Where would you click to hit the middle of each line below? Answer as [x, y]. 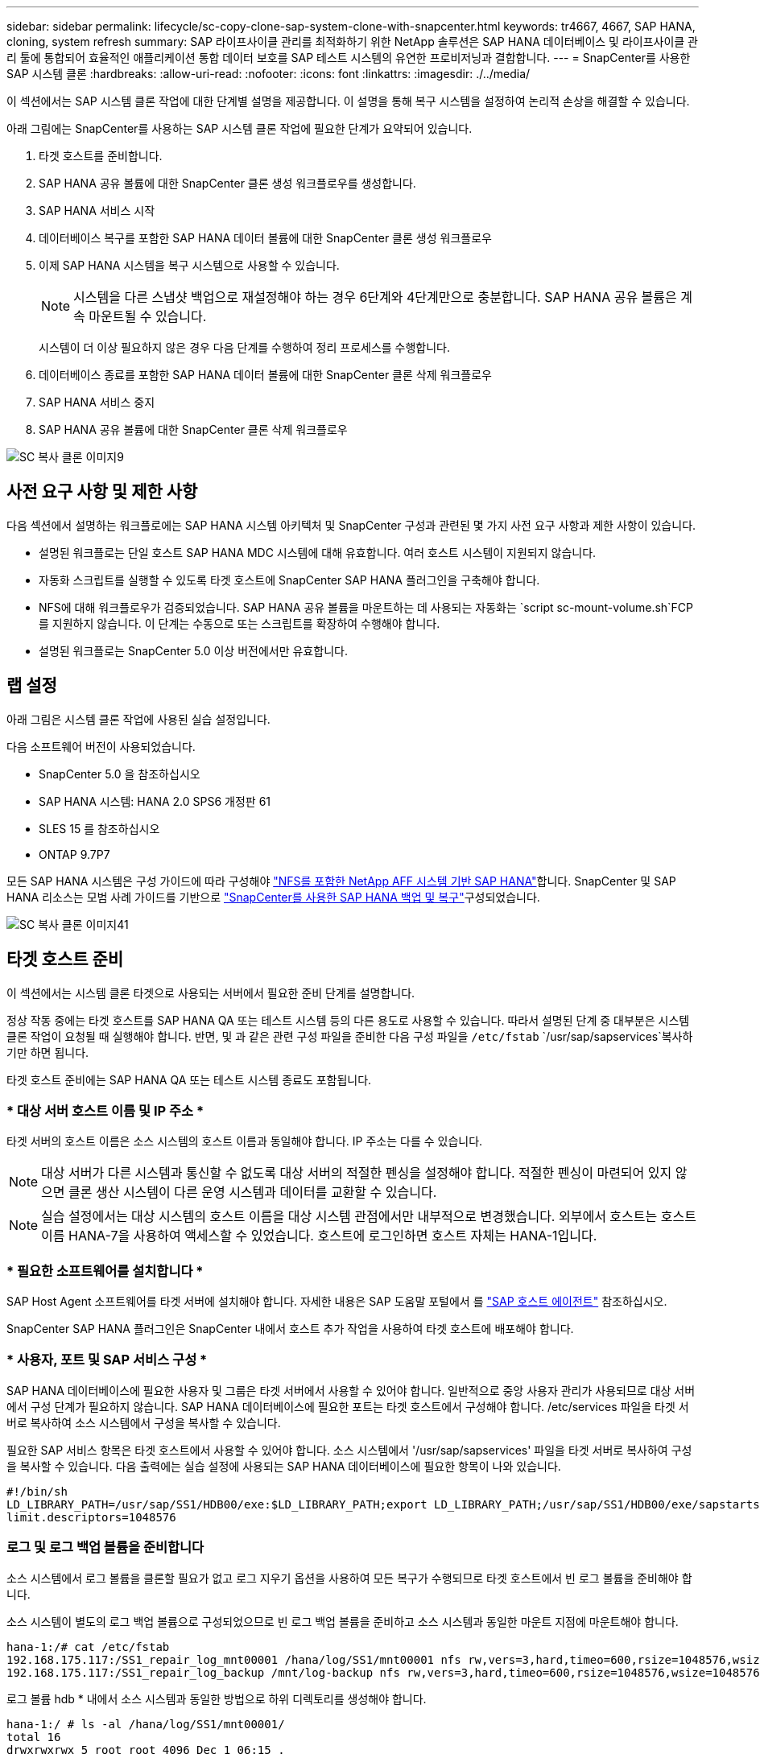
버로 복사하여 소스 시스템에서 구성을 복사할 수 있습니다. [144, 1422]
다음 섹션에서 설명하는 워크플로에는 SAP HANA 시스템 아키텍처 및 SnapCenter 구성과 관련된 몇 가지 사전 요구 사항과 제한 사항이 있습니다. [351, 525]
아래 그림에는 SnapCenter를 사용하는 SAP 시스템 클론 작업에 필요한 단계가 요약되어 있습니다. [240, 128]
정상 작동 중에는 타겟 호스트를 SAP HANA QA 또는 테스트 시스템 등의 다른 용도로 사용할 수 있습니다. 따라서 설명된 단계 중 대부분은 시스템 [348, 1020]
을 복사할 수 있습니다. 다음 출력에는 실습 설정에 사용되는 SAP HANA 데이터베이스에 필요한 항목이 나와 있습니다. [284, 1466]
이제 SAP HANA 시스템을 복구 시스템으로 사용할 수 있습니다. [189, 265]
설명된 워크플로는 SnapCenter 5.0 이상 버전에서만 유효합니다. [193, 650]
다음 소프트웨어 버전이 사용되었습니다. [101, 746]
